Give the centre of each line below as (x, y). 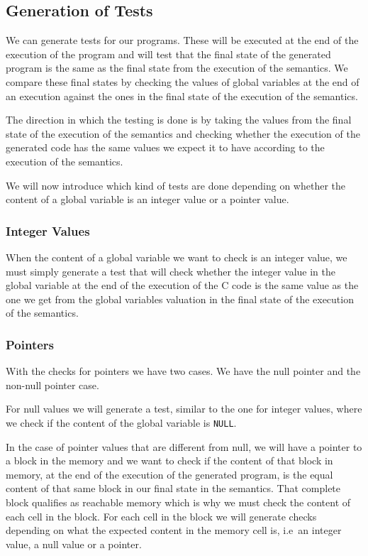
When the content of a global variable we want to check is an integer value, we (177, 257)
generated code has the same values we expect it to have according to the (165, 147)
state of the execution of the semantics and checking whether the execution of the (183, 133)
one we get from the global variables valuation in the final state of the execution (180, 299)
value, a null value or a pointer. (74, 544)
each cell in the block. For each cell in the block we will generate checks (161, 516)
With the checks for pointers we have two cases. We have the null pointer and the (183, 371)
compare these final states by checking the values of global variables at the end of (183, 81)
